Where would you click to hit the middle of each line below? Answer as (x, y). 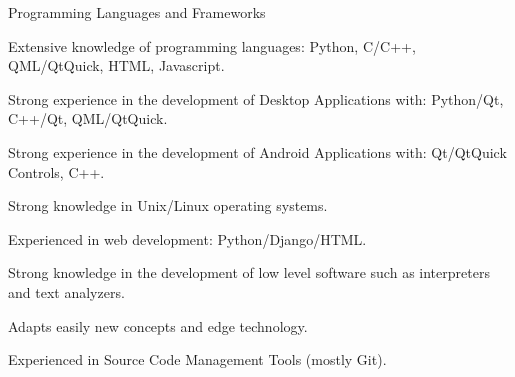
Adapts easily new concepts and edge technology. (158, 325)
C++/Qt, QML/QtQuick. (88, 118)
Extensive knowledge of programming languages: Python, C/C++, (212, 45)
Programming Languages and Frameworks (137, 12)
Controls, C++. (56, 171)
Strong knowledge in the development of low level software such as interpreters (249, 272)
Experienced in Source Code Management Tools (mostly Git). (197, 359)
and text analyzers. (66, 291)
